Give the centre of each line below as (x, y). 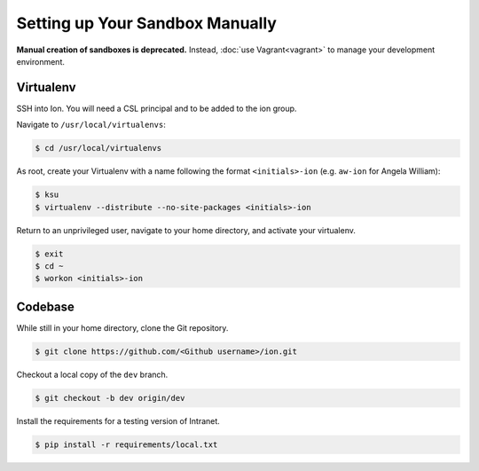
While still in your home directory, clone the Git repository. (122, 327)
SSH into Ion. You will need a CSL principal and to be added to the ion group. (157, 108)
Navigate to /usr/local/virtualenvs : (91, 125)
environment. (41, 61)
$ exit (49, 254)
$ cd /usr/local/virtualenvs (98, 148)
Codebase (46, 306)
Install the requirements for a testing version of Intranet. (118, 420)
